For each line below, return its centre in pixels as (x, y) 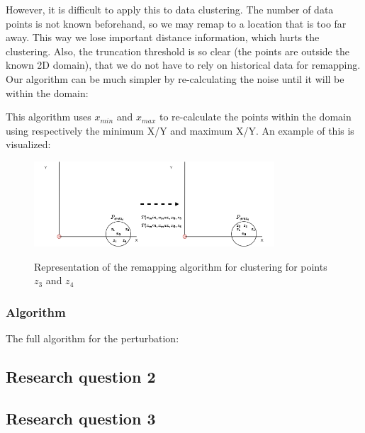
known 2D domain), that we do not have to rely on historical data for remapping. (183, 65)
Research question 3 (81, 418)
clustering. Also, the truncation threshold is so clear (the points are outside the (178, 51)
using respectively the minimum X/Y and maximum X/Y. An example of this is (180, 130)
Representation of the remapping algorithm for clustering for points (181, 266)
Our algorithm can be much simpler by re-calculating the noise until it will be (175, 78)
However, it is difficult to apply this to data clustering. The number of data (170, 9)
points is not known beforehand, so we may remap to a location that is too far (176, 23)
